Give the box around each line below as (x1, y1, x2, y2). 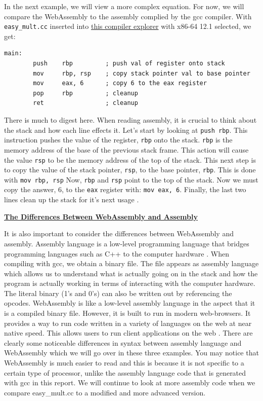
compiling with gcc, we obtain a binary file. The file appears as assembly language (4, 258, 259, 269)
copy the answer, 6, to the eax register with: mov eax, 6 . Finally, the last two (4, 184, 246, 195)
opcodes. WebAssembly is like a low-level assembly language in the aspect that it (4, 298, 255, 308)
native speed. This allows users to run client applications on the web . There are (4, 327, 253, 338)
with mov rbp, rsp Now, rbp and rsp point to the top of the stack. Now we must (4, 174, 258, 185)
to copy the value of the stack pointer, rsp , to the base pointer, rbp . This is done (4, 164, 256, 175)
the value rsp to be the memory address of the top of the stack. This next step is (4, 154, 256, 165)
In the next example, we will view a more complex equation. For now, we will (4, 1, 244, 11)
